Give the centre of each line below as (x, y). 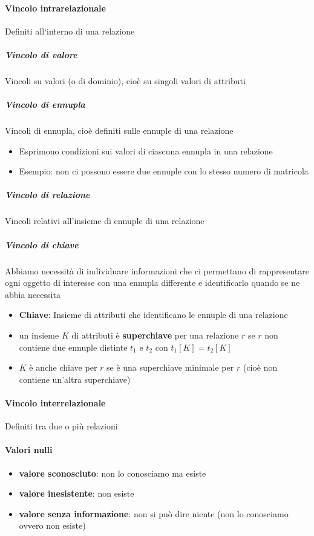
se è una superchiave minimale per (170, 367)
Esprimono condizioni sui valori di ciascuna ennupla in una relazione (146, 151)
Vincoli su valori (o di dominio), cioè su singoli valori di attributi (125, 80)
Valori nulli (29, 450)
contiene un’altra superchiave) (75, 379)
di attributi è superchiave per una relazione (155, 335)
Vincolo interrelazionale (55, 402)
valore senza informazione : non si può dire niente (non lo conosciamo (154, 513)
